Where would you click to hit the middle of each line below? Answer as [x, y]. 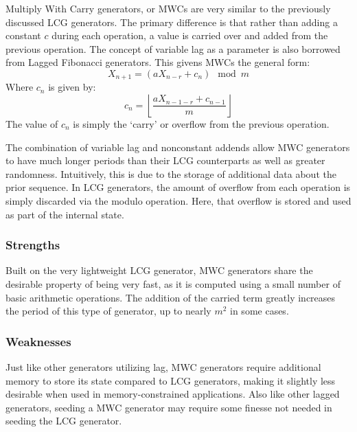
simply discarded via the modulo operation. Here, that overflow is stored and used [178, 200]
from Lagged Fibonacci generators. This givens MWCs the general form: [158, 62]
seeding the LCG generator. [64, 421]
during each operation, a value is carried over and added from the [190, 35]
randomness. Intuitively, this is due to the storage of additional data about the [171, 173]
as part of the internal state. [65, 214]
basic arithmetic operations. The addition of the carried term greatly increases [171, 297]
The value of [32, 124]
